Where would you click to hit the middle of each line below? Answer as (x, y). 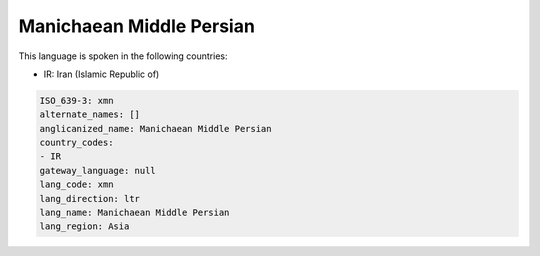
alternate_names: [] (89, 114)
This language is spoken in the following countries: (123, 56)
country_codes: (76, 143)
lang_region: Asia (84, 226)
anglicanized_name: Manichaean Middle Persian (155, 128)
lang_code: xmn (76, 184)
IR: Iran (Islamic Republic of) (101, 74)
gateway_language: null (98, 170)
